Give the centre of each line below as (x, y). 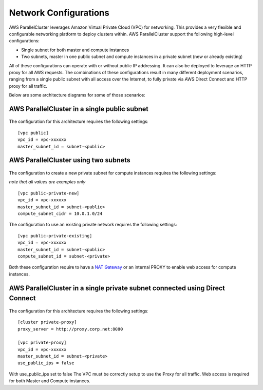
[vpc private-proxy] (42, 343)
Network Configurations (59, 13)
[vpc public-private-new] (49, 193)
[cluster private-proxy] (47, 322)
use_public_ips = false (46, 363)
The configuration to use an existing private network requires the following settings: (93, 225)
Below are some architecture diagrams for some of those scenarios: (77, 95)
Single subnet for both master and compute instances (75, 50)
